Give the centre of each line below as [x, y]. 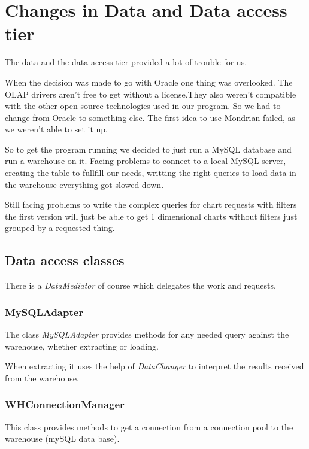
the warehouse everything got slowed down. [84, 184]
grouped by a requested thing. [60, 228]
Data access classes [65, 260]
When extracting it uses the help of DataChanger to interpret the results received [154, 366]
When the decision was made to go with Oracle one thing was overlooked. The [149, 82]
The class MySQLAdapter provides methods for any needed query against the [147, 334]
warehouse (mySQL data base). [62, 439]
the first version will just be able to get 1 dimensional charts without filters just [151, 216]
